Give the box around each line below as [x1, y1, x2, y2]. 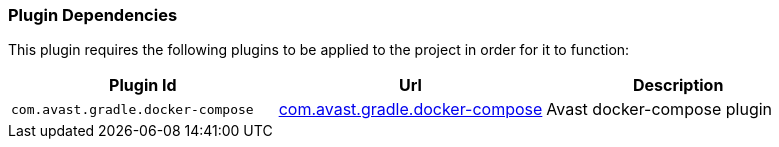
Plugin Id [109, 75, 177, 96]
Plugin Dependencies [8, 5, 178, 25]
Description [632, 75, 724, 96]
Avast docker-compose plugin [546, 99, 773, 120]
